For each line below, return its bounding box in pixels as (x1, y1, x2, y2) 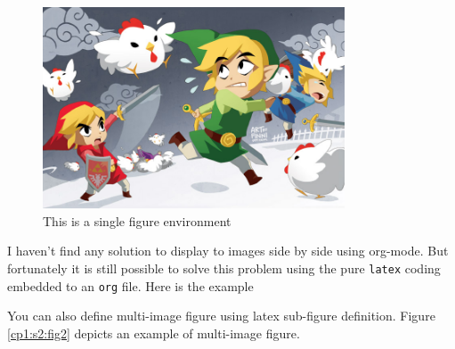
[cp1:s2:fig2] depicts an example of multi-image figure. (7, 323, 300, 342)
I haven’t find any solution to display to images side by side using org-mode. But (7, 241, 449, 260)
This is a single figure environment (43, 211, 232, 230)
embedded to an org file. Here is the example (7, 276, 254, 295)
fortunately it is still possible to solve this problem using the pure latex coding (7, 258, 441, 277)
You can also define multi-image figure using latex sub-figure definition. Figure (7, 306, 435, 325)
